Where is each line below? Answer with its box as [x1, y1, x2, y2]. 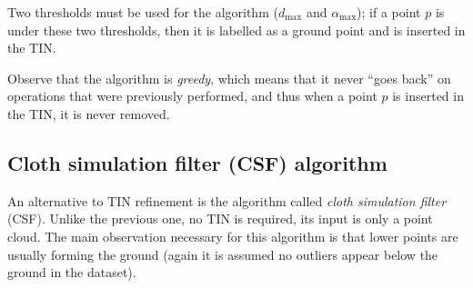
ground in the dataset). [7, 263, 136, 282]
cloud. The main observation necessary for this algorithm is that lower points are [7, 226, 458, 245]
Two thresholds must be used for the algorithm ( [7, 3, 278, 21]
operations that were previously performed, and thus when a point [7, 86, 377, 105]
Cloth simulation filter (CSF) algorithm [7, 148, 387, 176]
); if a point [357, 3, 421, 21]
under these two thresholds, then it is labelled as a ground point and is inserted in [7, 20, 466, 39]
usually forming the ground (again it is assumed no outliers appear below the [7, 244, 438, 263]
